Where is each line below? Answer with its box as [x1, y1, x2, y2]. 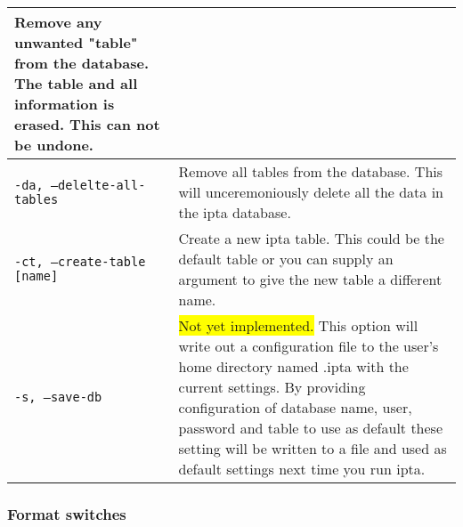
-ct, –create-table [14, 255, 146, 269]
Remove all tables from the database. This [178, 161, 443, 182]
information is [14, 93, 115, 114]
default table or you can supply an [178, 248, 394, 269]
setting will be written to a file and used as [178, 438, 447, 458]
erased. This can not [14, 114, 160, 134]
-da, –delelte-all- [14, 177, 146, 192]
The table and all [14, 73, 138, 93]
